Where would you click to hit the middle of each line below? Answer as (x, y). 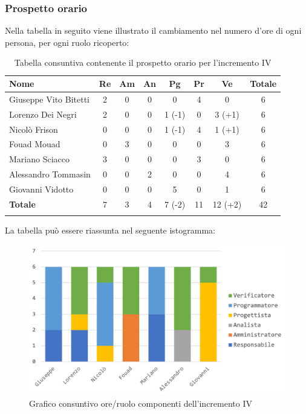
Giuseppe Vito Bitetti (49, 99)
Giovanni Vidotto (41, 189)
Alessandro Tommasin (50, 174)
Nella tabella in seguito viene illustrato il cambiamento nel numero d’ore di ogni (153, 30)
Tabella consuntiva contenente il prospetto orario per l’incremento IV (143, 62)
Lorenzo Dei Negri (43, 114)
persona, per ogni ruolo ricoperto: (67, 42)
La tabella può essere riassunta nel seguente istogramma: (110, 230)
